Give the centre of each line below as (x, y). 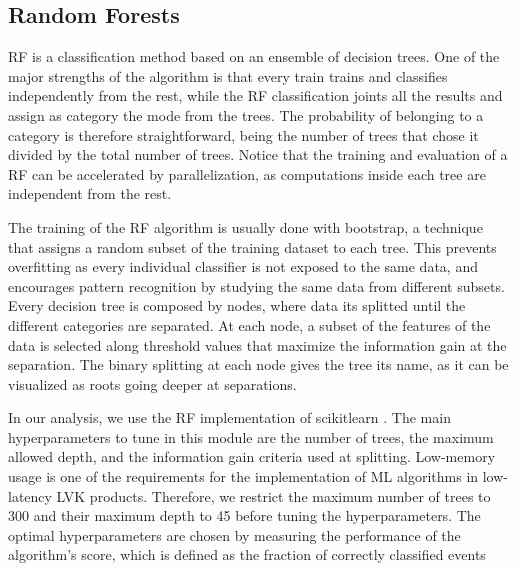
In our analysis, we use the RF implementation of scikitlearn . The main (229, 417)
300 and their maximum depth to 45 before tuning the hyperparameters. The (244, 515)
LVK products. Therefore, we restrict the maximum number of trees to (273, 495)
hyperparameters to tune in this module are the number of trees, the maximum (251, 436)
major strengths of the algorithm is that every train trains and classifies (228, 75)
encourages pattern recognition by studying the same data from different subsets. (256, 285)
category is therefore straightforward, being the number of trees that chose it (243, 134)
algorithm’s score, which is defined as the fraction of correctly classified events (247, 554)
